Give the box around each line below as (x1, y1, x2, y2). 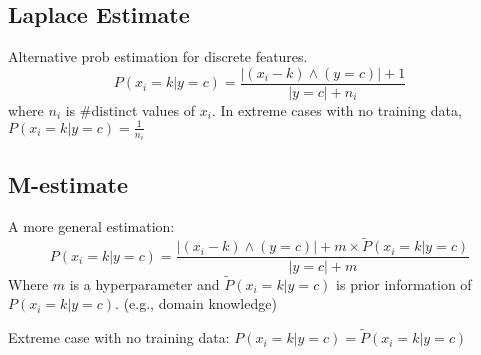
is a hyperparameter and (69, 273, 220, 294)
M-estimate (8, 168, 128, 199)
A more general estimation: (8, 215, 175, 236)
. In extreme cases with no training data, (211, 99, 462, 120)
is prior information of (336, 273, 472, 294)
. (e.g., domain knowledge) (115, 293, 277, 314)
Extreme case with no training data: (8, 327, 230, 348)
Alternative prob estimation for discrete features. (8, 46, 308, 67)
